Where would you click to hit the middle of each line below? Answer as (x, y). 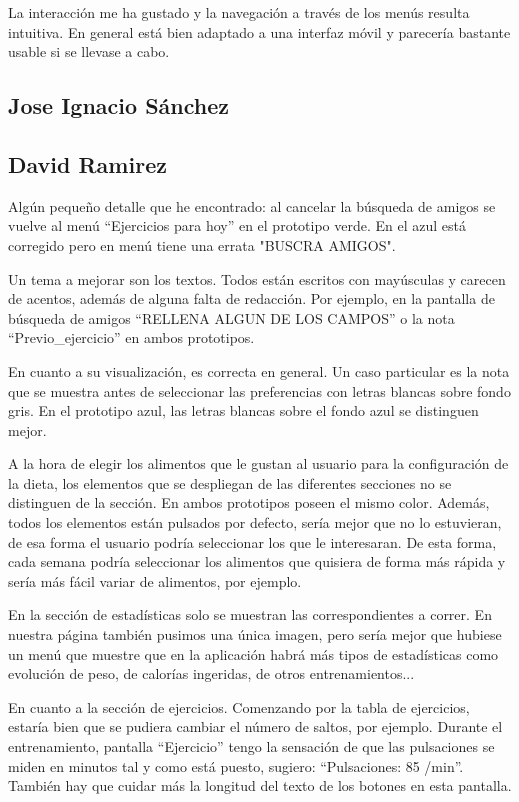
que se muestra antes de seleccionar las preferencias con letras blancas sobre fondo (259, 390)
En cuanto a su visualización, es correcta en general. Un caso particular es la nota (259, 370)
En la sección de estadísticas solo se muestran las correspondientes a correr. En (250, 614)
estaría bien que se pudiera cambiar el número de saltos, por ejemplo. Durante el (255, 726)
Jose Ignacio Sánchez (118, 105)
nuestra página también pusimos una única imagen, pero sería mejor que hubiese (255, 634)
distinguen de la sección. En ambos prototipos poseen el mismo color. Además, (249, 502)
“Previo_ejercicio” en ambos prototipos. (131, 337)
